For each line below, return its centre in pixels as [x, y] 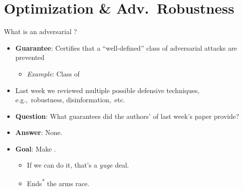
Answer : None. [39, 132]
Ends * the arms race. [58, 182]
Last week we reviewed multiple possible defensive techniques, [107, 90]
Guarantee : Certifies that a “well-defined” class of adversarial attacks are [126, 47]
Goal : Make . [35, 148]
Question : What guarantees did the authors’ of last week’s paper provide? [127, 116]
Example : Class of [53, 73]
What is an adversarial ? [41, 31]
